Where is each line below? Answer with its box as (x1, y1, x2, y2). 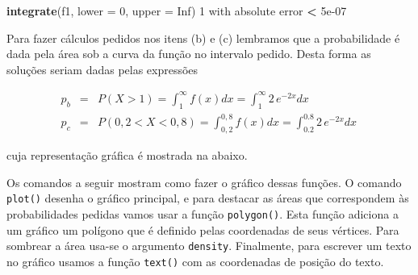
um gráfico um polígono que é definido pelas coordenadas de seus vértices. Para (6, 221, 399, 238)
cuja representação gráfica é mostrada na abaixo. (6, 147, 248, 164)
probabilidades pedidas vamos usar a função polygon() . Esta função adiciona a (6, 205, 399, 222)
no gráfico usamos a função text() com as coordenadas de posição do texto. (6, 252, 384, 269)
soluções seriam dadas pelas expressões (6, 60, 199, 77)
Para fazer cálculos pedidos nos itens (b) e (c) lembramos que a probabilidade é (6, 29, 400, 46)
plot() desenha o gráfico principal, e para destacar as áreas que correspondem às (6, 190, 409, 206)
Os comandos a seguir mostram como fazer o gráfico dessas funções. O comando (6, 173, 402, 190)
